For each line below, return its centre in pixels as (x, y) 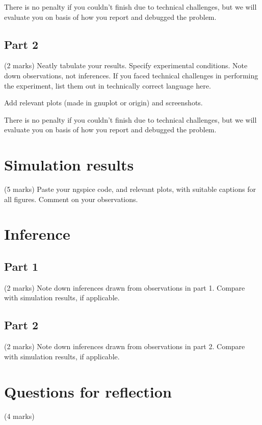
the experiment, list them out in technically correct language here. (108, 85)
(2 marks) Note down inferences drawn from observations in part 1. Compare (125, 287)
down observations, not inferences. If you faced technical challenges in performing (131, 75)
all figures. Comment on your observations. (71, 199)
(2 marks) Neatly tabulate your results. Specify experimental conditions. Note (126, 65)
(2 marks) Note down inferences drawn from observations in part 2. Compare (125, 346)
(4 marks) (19, 416)
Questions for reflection (88, 391)
